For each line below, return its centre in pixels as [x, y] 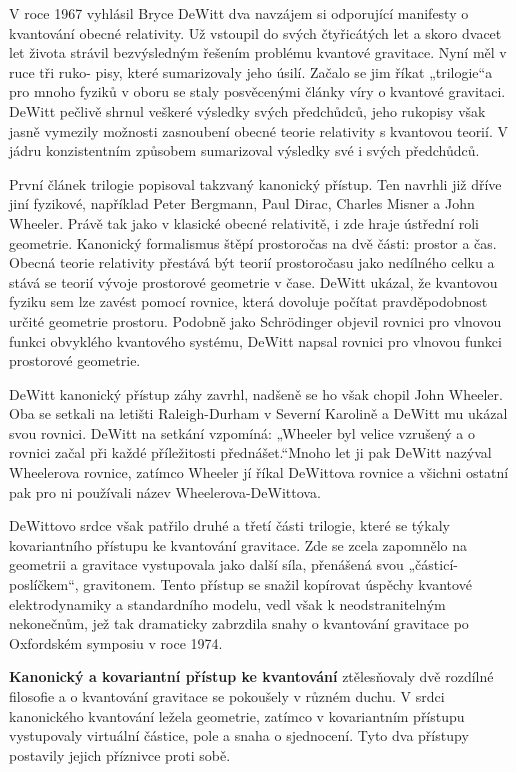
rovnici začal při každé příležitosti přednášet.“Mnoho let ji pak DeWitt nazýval [250, 452]
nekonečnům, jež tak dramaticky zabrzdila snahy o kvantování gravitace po [239, 623]
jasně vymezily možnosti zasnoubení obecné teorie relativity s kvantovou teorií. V [258, 130]
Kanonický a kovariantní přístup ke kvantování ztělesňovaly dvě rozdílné [251, 676]
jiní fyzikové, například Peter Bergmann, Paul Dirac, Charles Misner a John [242, 203]
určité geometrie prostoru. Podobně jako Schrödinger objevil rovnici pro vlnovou [255, 320]
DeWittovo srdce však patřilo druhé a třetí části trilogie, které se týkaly [229, 525]
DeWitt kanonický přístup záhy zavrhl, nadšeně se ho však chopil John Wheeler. [256, 393]
